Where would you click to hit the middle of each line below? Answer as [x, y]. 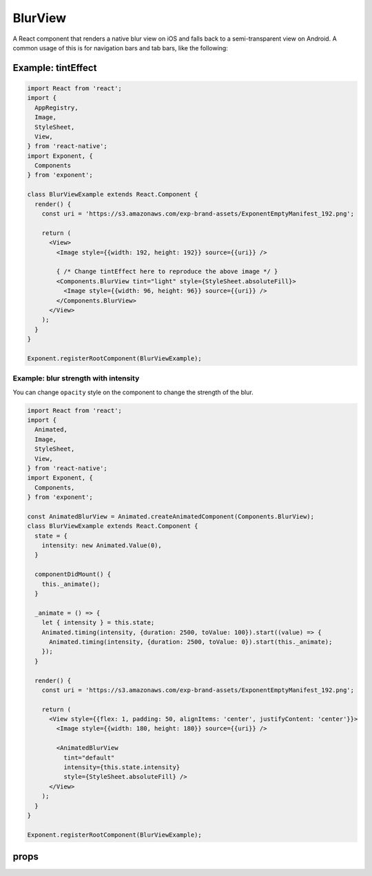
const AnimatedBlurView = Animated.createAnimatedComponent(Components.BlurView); [171, 516]
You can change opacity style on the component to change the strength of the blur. [133, 392]
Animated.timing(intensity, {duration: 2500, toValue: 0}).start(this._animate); [191, 642]
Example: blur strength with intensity [76, 378]
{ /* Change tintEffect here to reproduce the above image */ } [167, 272]
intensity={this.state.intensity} [122, 767]
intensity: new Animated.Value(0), [102, 546]
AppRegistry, [56, 108]
